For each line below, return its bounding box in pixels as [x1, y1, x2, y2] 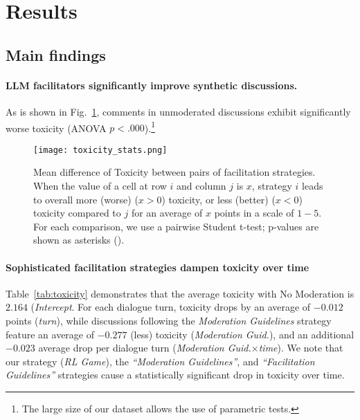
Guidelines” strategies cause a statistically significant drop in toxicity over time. [6, 367, 345, 382]
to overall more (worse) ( [33, 192, 138, 206]
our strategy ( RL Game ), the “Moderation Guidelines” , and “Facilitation [6, 354, 315, 368]
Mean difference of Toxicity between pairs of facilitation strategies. [33, 165, 316, 179]
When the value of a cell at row [33, 179, 167, 193]
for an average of [131, 206, 203, 220]
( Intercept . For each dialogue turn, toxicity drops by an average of [30, 300, 311, 314]
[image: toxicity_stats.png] [33, 145, 168, 155]
